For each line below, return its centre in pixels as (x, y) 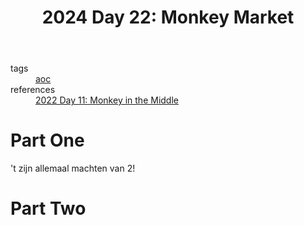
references (33, 90)
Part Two (48, 208)
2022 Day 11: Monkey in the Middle (107, 100)
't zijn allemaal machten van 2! (73, 168)
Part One (47, 140)
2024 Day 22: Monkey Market (168, 17)
